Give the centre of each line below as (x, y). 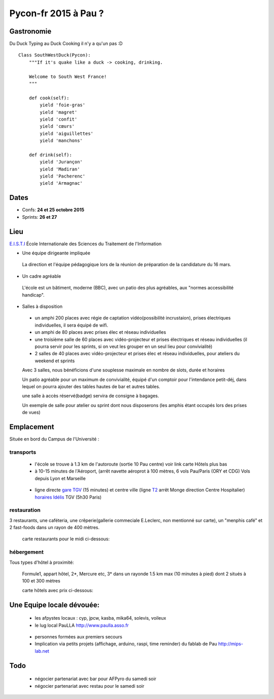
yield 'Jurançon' (61, 162)
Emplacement (32, 427)
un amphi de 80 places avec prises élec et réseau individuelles (100, 332)
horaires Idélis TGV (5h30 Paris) (68, 497)
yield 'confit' (59, 119)
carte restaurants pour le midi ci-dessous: (66, 539)
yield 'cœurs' (57, 126)
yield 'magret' (59, 112)
